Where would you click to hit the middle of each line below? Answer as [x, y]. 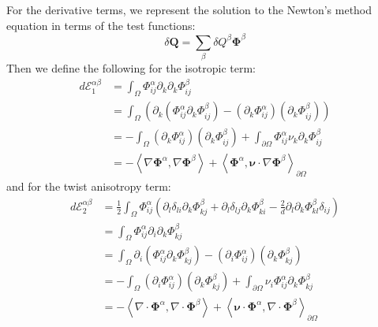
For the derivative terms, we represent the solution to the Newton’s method [189, 9]
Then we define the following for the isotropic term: [131, 68]
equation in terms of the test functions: [101, 25]
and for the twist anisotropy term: [89, 186]
